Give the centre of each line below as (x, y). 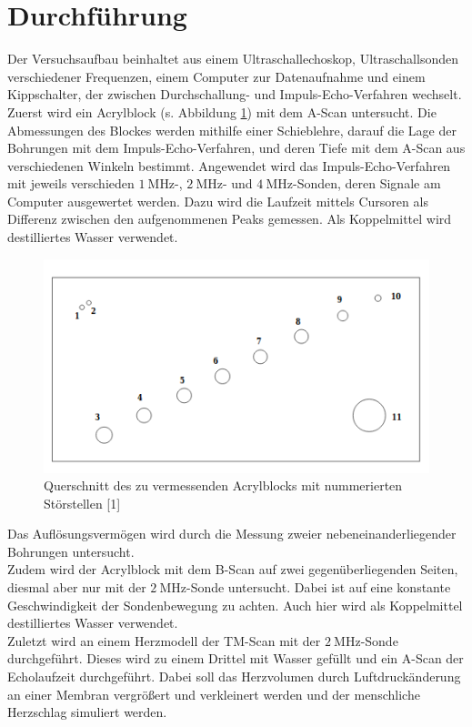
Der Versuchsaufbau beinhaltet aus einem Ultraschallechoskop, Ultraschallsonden (233, 59)
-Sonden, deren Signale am (367, 183)
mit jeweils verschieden (71, 183)
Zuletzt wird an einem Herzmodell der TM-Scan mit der (164, 640)
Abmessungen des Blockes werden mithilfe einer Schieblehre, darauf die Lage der (232, 130)
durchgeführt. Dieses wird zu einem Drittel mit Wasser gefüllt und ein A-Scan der (236, 658)
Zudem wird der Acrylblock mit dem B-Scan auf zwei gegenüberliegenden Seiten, (233, 569)
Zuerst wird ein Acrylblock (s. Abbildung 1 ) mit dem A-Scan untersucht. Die (222, 111)
